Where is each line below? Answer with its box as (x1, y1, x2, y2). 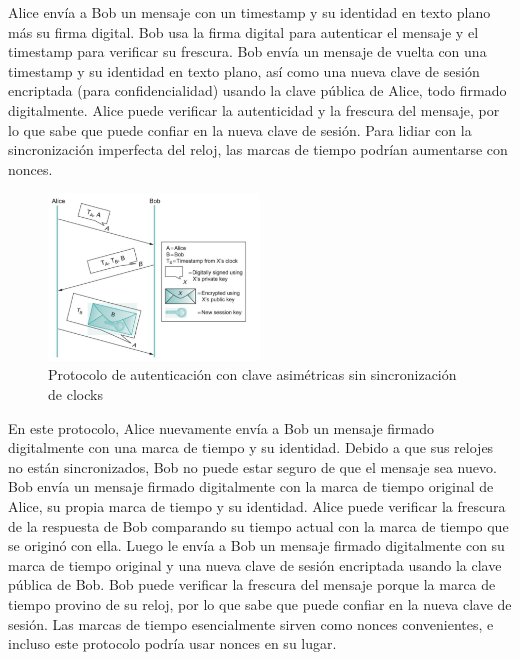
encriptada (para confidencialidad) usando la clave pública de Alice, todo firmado (8, 80, 507, 101)
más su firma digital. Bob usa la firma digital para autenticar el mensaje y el (8, 21, 479, 42)
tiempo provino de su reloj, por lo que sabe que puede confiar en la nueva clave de (8, 594, 512, 614)
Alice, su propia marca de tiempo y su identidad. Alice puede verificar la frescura (8, 496, 506, 517)
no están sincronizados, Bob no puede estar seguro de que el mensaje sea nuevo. (8, 456, 497, 477)
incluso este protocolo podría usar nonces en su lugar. (8, 633, 337, 654)
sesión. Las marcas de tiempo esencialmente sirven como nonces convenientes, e (8, 613, 494, 634)
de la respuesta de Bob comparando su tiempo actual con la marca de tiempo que (8, 515, 509, 536)
